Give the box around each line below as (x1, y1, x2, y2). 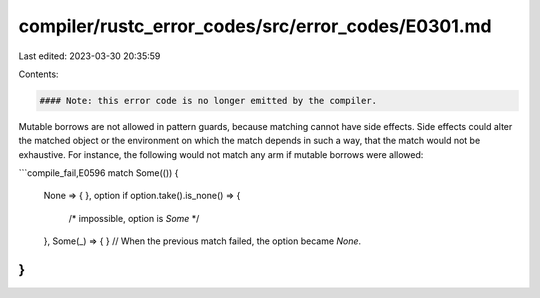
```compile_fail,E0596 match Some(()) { (18, 167, 179, 179)
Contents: (18, 68, 59, 80)
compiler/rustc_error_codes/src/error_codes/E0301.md (18, 15, 492, 37)
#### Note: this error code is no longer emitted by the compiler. (39, 95, 378, 106)
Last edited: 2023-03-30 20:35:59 (18, 50, 161, 62)
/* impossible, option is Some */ (68, 212, 200, 224)
